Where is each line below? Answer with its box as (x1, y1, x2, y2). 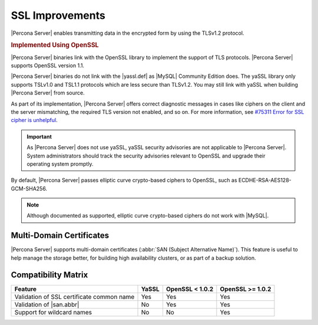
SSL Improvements (11, 9, 105, 22)
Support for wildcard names (14, 308, 92, 316)
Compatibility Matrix (11, 270, 88, 280)
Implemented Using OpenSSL (11, 41, 100, 50)
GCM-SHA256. (11, 185, 47, 192)
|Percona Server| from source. (11, 89, 85, 97)
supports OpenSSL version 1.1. (11, 62, 85, 69)
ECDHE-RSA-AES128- (238, 177, 291, 184)
